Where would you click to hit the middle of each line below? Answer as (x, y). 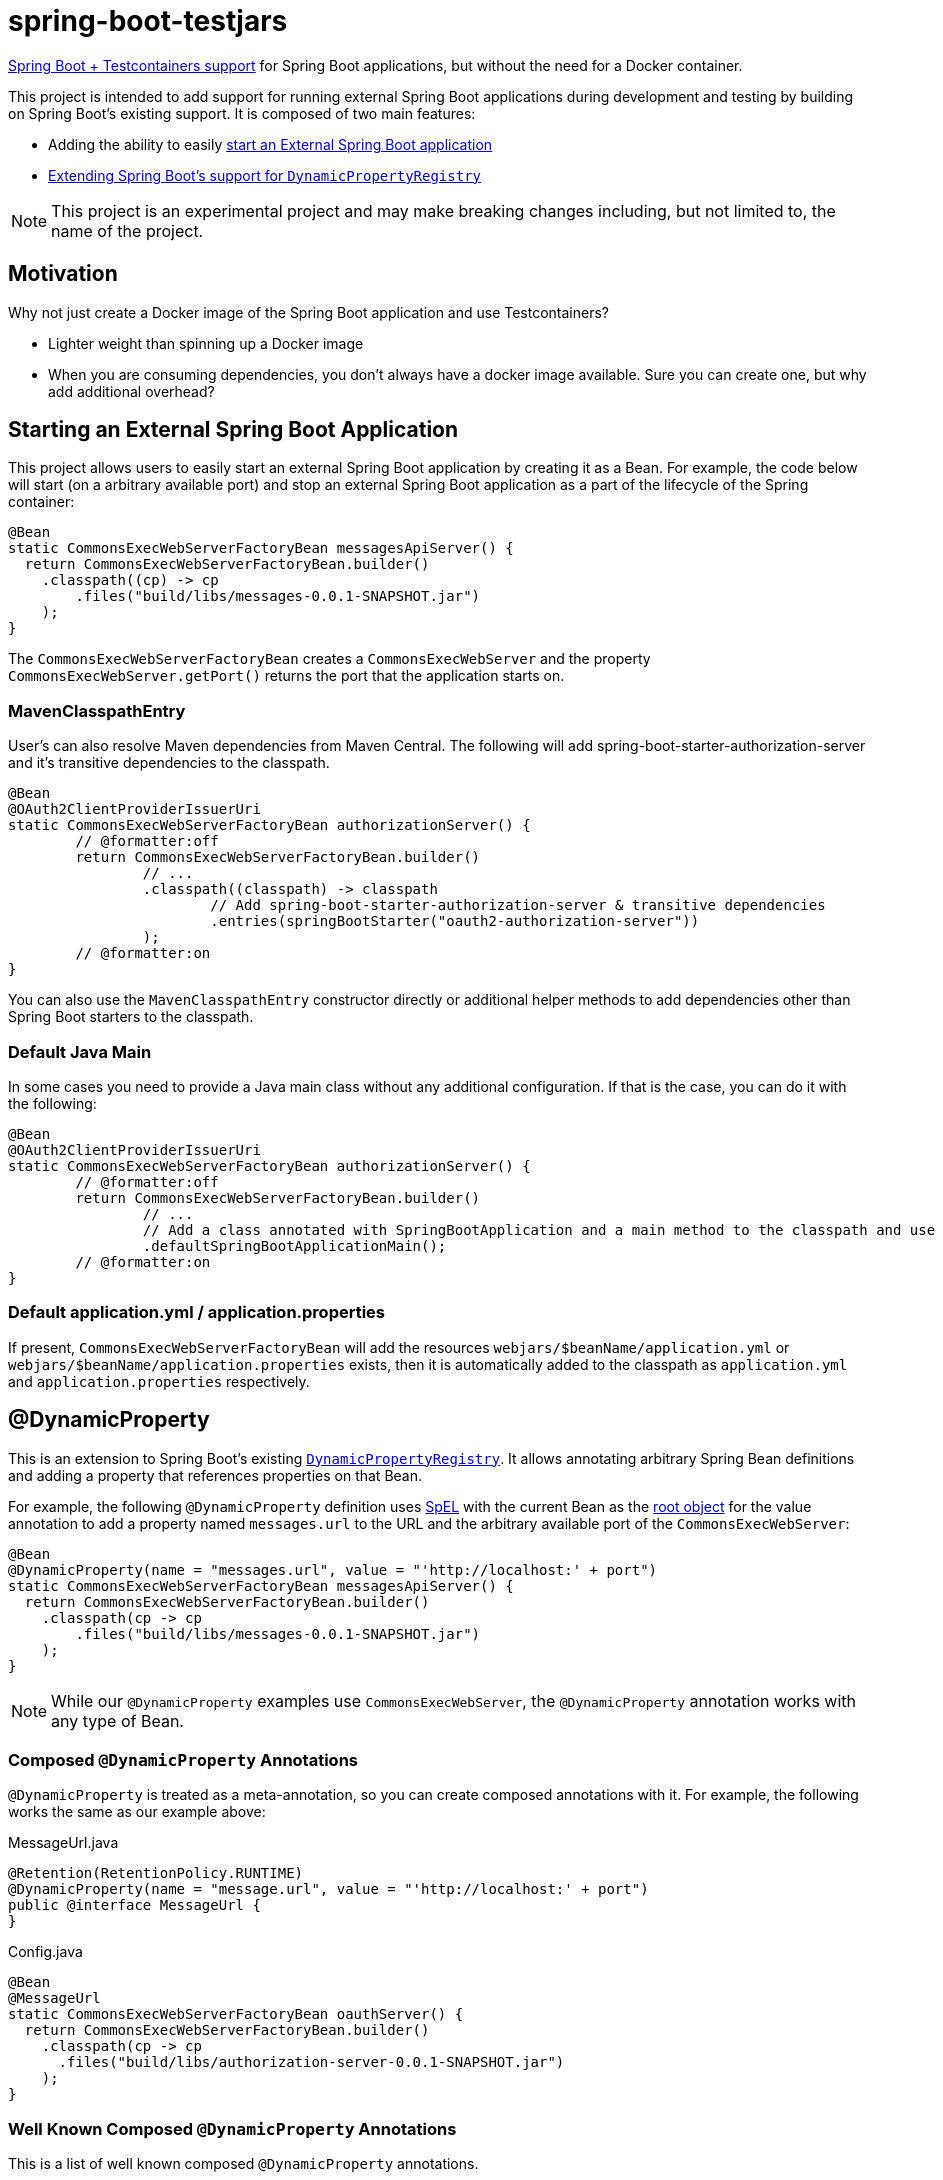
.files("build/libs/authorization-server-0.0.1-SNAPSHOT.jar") (311, 2062)
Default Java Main (80, 1051)
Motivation (63, 274)
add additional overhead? (131, 391)
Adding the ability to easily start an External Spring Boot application (270, 144)
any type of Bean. (117, 1720)
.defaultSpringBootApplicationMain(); (294, 1245)
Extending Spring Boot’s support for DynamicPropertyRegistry (265, 175)
